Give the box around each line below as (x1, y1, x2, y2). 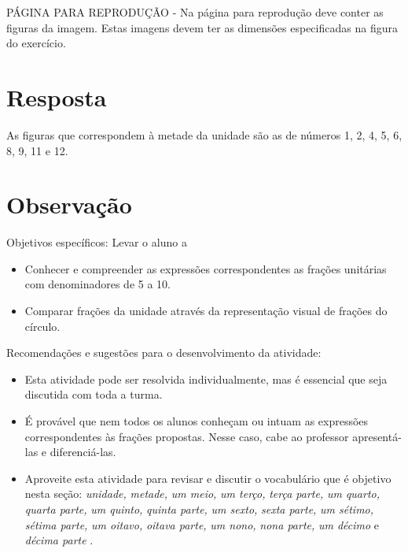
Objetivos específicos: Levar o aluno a (6, 234, 187, 251)
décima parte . (24, 532, 94, 548)
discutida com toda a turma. (24, 386, 163, 403)
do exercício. (6, 35, 66, 51)
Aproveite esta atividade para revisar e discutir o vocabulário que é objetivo (24, 469, 391, 486)
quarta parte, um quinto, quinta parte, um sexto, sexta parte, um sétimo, (24, 500, 374, 517)
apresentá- (352, 428, 402, 444)
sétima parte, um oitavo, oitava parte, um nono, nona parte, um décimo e (24, 516, 380, 533)
